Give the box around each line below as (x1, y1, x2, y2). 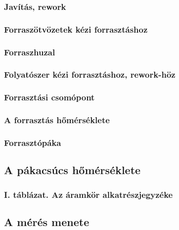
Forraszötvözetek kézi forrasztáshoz (4, 23, 148, 35)
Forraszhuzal (4, 46, 55, 58)
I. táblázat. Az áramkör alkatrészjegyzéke (4, 188, 173, 200)
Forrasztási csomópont (4, 91, 95, 103)
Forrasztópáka (4, 136, 61, 148)
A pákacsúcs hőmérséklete (4, 162, 141, 178)
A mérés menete (4, 214, 89, 229)
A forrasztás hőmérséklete (4, 114, 110, 126)
